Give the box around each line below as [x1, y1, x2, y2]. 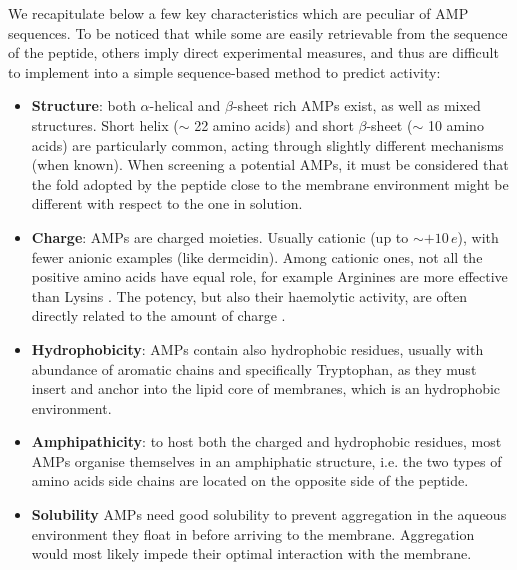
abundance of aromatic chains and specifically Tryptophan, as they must [31, 358, 477, 379]
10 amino [427, 114, 484, 135]
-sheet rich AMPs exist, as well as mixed [232, 95, 481, 116]
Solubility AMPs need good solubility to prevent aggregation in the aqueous [31, 504, 507, 525]
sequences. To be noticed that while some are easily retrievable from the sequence [8, 22, 508, 43]
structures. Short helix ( [31, 114, 179, 135]
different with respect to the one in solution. [31, 193, 303, 214]
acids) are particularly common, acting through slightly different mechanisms [31, 134, 504, 155]
